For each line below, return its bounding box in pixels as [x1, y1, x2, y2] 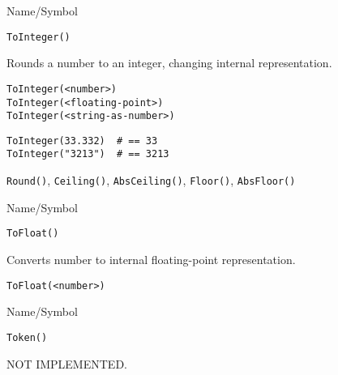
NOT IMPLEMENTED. [6, 355, 127, 372]
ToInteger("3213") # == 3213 [6, 148, 169, 160]
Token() [6, 331, 48, 343]
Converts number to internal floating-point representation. [6, 251, 296, 268]
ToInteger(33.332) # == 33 [6, 134, 158, 147]
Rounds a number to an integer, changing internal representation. [6, 54, 332, 71]
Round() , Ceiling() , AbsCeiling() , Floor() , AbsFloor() [6, 172, 296, 189]
